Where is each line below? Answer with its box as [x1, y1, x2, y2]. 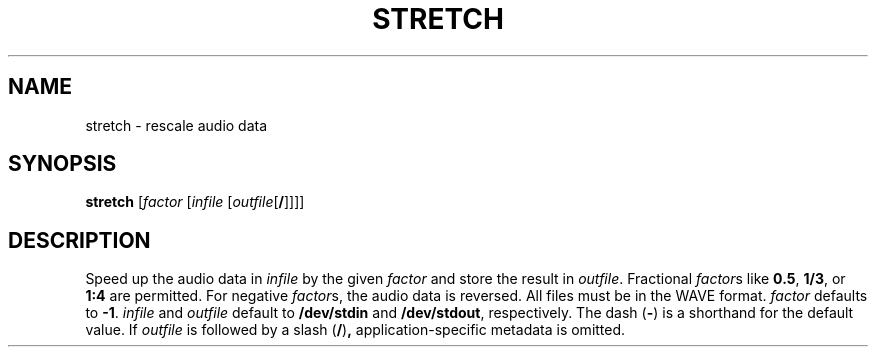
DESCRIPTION [8, 227, 151, 253]
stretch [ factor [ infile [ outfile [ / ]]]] [85, 193, 305, 211]
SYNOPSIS [8, 151, 117, 177]
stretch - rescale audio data [85, 116, 268, 134]
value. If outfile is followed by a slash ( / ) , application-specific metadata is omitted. [85, 321, 626, 339]
